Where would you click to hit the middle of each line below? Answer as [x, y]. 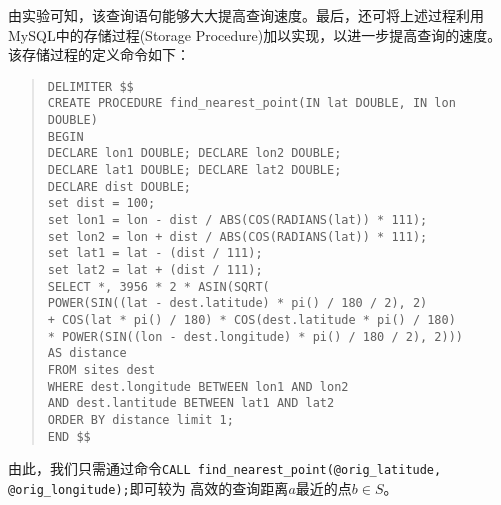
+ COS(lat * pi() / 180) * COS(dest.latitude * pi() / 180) [251, 319]
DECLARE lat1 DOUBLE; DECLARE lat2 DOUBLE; [194, 170]
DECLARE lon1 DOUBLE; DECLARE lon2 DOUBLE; [194, 153]
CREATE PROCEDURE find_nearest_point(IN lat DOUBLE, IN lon [251, 103]
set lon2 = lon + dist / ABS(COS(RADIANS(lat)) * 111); [237, 236]
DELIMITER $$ [90, 86]
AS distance [87, 353]
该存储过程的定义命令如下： [99, 54]
